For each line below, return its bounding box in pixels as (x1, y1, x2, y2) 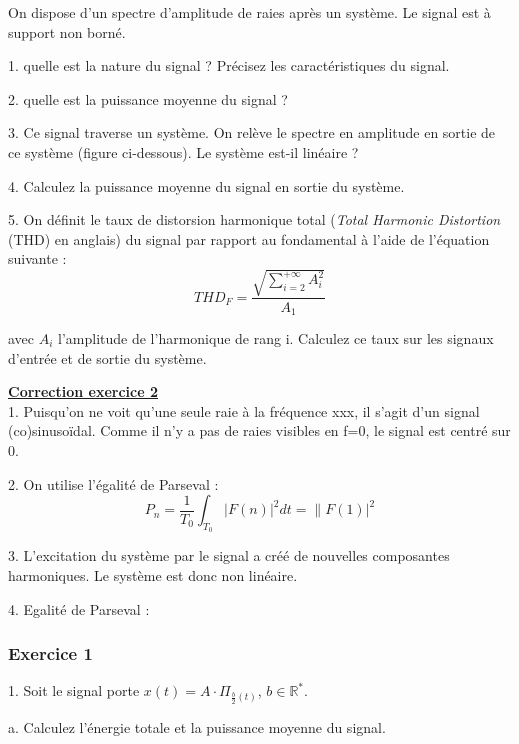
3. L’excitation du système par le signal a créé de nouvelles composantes (8, 545, 450, 566)
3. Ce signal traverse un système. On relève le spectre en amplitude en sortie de (8, 122, 496, 143)
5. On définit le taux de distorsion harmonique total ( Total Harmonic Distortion (8, 209, 501, 230)
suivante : (8, 248, 67, 269)
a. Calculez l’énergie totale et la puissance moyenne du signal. (8, 716, 386, 737)
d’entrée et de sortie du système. (8, 347, 207, 368)
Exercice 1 (8, 641, 93, 666)
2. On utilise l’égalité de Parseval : (8, 473, 219, 494)
